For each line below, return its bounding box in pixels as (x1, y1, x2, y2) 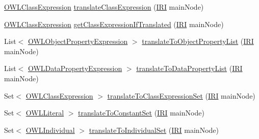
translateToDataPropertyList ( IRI (136, 63, 243, 74)
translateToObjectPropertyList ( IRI (142, 36, 254, 47)
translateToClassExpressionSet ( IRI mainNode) (107, 90, 255, 101)
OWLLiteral (25, 107, 64, 118)
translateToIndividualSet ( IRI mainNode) (89, 124, 219, 135)
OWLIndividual (25, 124, 75, 135)
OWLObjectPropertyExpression (28, 36, 128, 47)
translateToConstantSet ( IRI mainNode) (78, 107, 204, 118)
